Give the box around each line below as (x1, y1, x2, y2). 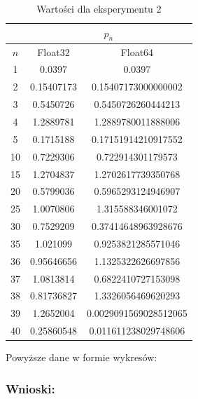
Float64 (120, 44, 154, 59)
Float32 (37, 44, 70, 59)
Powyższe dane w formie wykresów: (6, 350, 157, 365)
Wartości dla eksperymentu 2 (36, 1, 162, 15)
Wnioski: (6, 379, 55, 397)
